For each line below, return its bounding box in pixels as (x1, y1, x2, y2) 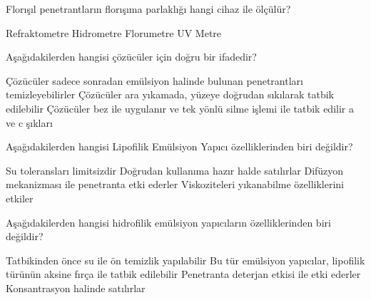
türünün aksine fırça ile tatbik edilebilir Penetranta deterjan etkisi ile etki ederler (6, 267, 361, 281)
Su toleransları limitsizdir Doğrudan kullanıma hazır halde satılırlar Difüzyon (6, 162, 344, 177)
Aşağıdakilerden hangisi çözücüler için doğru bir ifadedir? (6, 49, 257, 64)
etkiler (6, 190, 34, 205)
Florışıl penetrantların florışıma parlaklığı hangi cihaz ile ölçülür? (6, 1, 291, 16)
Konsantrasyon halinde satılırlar (6, 280, 146, 295)
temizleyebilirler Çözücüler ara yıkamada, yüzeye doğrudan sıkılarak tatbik (6, 87, 335, 102)
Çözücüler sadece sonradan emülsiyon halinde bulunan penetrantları (6, 73, 303, 88)
